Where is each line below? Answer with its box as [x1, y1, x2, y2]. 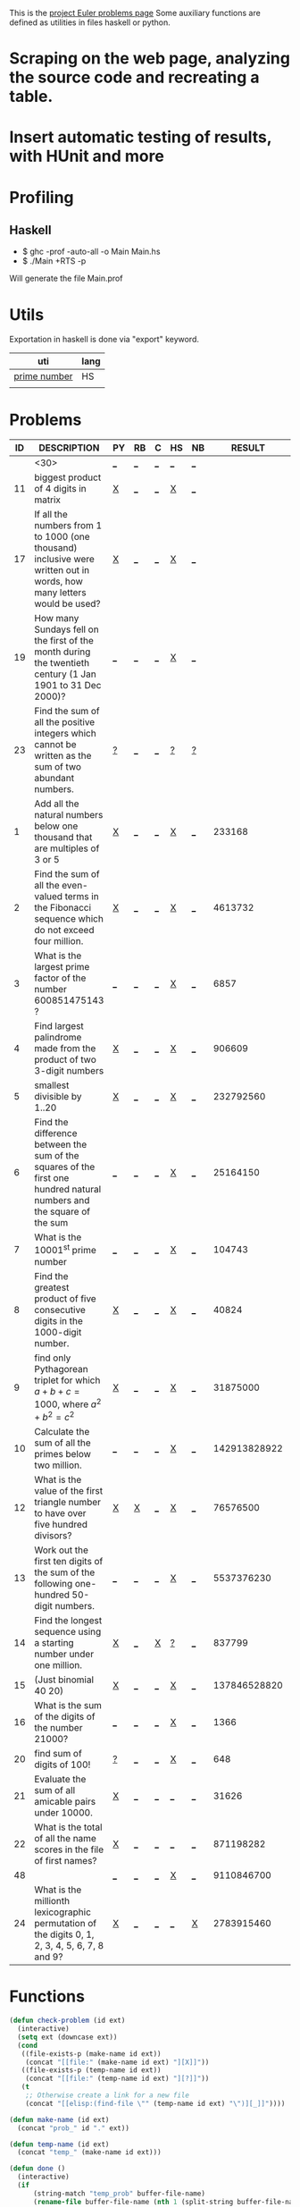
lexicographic [34, 1906, 92, 1918]
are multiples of [34, 842, 100, 855]
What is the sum [34, 1699, 103, 1712]
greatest [34, 1281, 70, 1293]
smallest [34, 1079, 70, 1091]
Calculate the [34, 1426, 90, 1438]
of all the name [34, 1832, 96, 1845]
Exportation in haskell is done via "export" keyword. [9, 334, 199, 345]
